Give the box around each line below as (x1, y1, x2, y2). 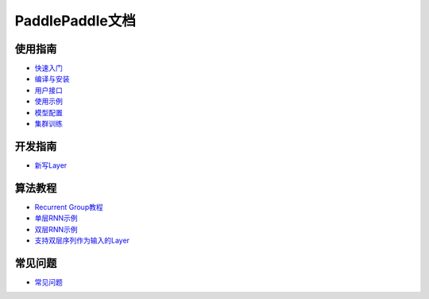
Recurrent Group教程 (34, 202, 103, 212)
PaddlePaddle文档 (14, 12, 137, 29)
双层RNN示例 (34, 224, 79, 234)
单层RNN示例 (34, 213, 79, 223)
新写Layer (34, 160, 68, 170)
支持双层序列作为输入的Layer (34, 235, 130, 245)
